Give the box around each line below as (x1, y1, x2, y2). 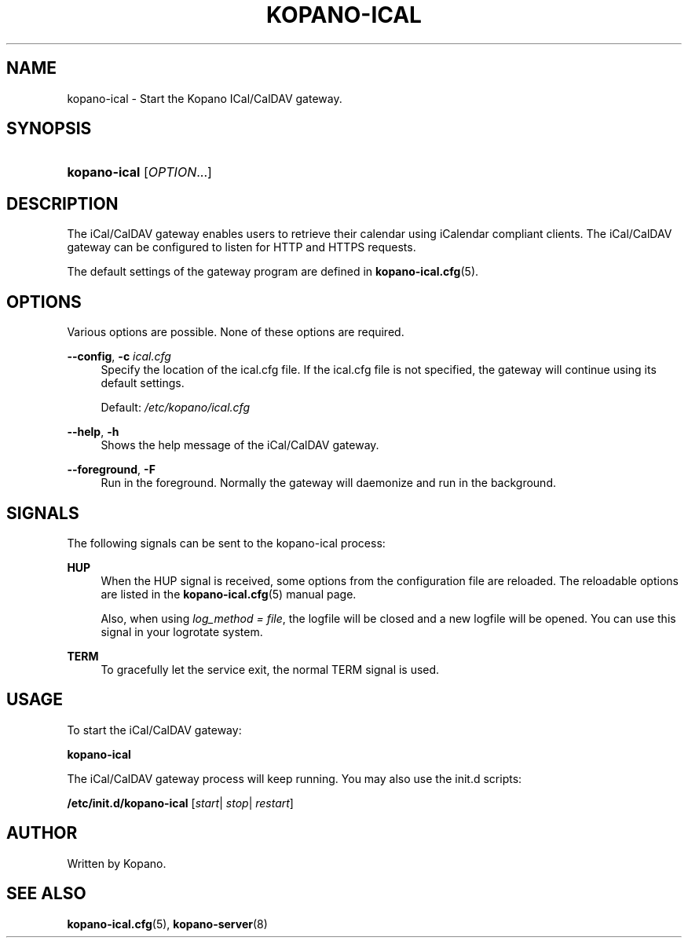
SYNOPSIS (6, 119, 92, 139)
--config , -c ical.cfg (67, 349, 171, 364)
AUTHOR (6, 823, 78, 843)
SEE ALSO (6, 884, 86, 904)
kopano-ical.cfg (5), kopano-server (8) (67, 917, 268, 931)
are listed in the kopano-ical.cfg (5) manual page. (101, 587, 357, 601)
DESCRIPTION (6, 193, 119, 214)
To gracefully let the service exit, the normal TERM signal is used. (101, 662, 440, 676)
